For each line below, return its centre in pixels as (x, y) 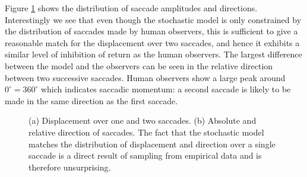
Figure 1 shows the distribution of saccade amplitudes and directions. (131, 8)
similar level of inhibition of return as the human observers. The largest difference (153, 54)
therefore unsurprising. (70, 167)
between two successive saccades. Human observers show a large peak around (145, 77)
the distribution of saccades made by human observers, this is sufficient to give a (151, 31)
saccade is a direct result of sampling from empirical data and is (145, 155)
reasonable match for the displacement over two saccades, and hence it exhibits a (152, 42)
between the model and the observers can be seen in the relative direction (139, 65)
